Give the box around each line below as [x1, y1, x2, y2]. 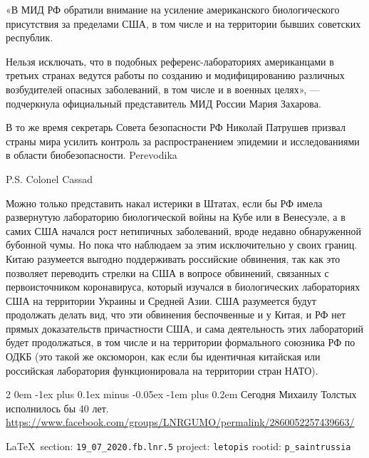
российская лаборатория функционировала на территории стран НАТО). [6, 363, 318, 378]
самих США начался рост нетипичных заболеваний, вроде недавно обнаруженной [6, 223, 361, 238]
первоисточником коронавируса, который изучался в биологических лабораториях [6, 279, 360, 294]
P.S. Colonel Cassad [6, 171, 93, 186]
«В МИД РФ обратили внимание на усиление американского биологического [6, 2, 340, 16]
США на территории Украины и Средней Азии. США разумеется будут [6, 293, 316, 308]
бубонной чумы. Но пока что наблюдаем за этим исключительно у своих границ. [6, 237, 358, 252]
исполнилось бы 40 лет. [6, 400, 109, 415]
